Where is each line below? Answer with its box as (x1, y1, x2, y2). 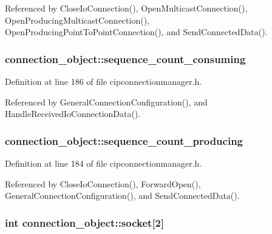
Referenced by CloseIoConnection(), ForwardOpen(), (5, 177, 201, 190)
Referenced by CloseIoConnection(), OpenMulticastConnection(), (5, 2, 248, 14)
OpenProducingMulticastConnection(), (5, 13, 149, 26)
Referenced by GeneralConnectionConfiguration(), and (5, 95, 208, 108)
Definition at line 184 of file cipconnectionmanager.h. (5, 157, 202, 169)
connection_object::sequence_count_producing (5, 133, 243, 148)
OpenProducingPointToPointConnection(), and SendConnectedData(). (5, 25, 268, 38)
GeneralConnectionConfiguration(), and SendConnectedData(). (5, 189, 240, 202)
